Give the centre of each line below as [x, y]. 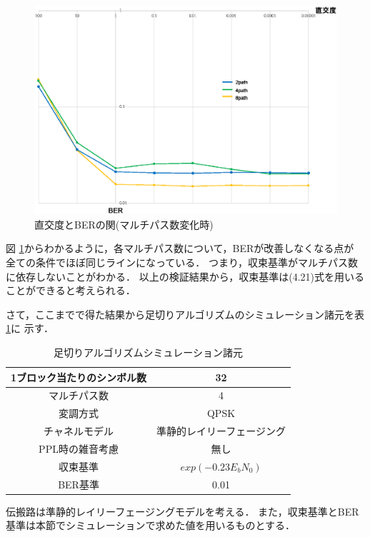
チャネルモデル [79, 431]
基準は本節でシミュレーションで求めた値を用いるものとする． [151, 525]
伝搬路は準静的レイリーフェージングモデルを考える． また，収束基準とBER [182, 511]
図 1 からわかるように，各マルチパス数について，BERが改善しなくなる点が [180, 248]
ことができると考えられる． [71, 290]
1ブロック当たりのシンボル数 [79, 377]
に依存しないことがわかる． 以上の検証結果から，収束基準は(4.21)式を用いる [185, 276]
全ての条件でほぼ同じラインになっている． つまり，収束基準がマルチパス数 [182, 262]
